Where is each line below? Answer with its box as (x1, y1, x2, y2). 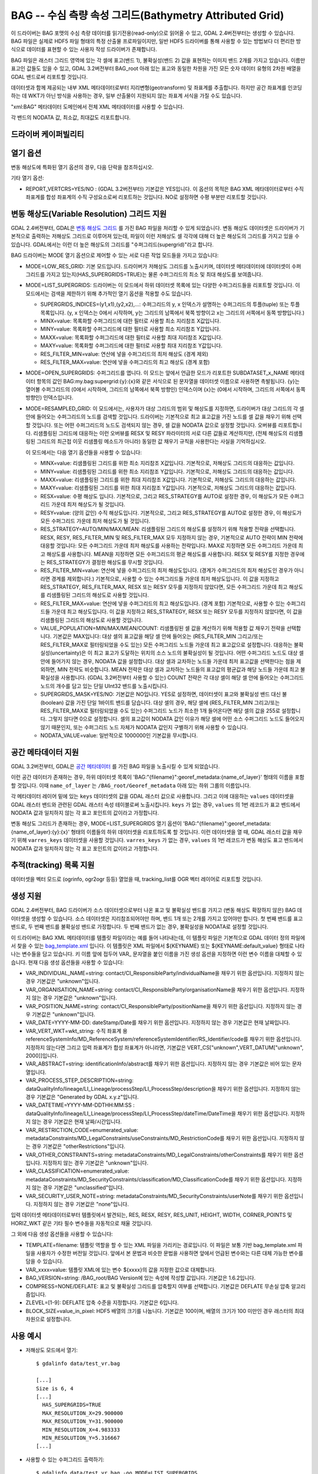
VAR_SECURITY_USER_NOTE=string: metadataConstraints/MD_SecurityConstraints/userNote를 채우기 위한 (25, 1192, 283, 1199)
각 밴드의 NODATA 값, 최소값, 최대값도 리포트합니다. (11, 114, 131, 121)
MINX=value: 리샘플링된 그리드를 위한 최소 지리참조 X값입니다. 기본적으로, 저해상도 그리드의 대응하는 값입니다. (40, 460, 294, 467)
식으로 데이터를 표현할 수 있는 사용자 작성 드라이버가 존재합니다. (11, 46, 157, 53)
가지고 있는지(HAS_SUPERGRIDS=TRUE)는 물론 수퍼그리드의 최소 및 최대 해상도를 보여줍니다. (46, 271, 263, 278)
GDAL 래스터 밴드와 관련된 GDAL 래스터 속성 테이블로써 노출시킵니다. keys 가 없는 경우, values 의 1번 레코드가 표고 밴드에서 (11, 801, 300, 808)
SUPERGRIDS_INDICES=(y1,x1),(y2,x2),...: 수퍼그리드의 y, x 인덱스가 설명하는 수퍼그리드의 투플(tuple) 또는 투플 (40, 301, 300, 308)
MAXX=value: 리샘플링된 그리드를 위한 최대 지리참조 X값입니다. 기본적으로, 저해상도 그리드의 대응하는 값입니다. (40, 476, 297, 483)
